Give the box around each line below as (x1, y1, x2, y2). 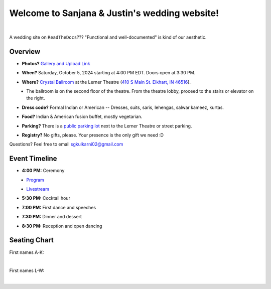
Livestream (26, 186, 50, 192)
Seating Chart (9, 236, 54, 244)
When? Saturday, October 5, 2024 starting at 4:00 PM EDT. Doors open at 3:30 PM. (22, 70, 196, 76)
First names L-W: (9, 267, 45, 273)
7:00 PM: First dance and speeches (22, 204, 96, 210)
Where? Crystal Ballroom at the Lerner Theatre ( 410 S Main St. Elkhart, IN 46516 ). (22, 79, 191, 85)
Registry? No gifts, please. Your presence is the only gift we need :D (22, 132, 164, 138)
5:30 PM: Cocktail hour (22, 195, 70, 201)
